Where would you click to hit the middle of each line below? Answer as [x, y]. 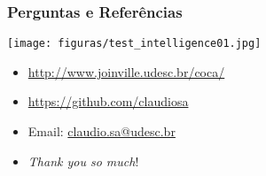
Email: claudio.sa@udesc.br [102, 131]
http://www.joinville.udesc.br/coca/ [126, 71]
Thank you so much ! [83, 161]
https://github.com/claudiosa [108, 101]
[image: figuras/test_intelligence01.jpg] [134, 44]
